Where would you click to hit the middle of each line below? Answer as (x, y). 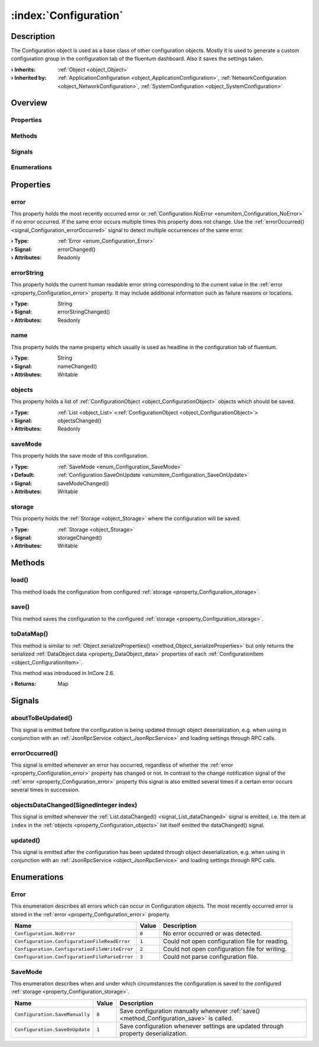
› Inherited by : (29, 78)
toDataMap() (30, 634)
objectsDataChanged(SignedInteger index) (74, 805)
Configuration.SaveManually (52, 1015)
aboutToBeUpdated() (42, 718)
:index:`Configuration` (67, 15)
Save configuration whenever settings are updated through (202, 1026)
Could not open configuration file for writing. (225, 949)
